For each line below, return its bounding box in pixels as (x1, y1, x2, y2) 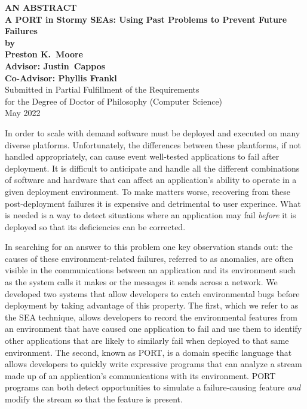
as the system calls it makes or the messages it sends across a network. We (5, 276, 278, 288)
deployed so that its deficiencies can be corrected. (5, 220, 186, 233)
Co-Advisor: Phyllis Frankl (5, 71, 117, 84)
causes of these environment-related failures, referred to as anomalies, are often (5, 252, 294, 264)
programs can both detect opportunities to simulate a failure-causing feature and (5, 381, 301, 393)
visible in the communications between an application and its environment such (5, 264, 296, 276)
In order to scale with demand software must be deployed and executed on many (5, 126, 300, 139)
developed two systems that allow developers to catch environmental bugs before (5, 287, 300, 300)
